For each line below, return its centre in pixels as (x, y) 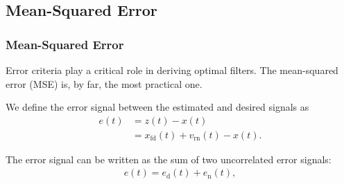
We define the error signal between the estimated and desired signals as (157, 107)
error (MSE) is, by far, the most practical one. (104, 83)
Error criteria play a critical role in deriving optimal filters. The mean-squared (172, 70)
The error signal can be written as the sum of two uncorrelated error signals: (169, 159)
